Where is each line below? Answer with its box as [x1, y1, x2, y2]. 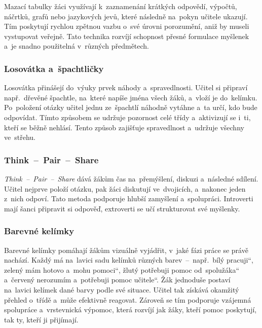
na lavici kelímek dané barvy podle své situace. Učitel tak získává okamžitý [4, 284, 239, 295]
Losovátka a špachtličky [4, 62, 104, 75]
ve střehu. [4, 132, 35, 142]
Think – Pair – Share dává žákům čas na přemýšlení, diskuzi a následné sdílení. [4, 173, 258, 184]
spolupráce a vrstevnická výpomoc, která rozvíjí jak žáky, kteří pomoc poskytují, [4, 304, 257, 315]
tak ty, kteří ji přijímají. [4, 314, 79, 324]
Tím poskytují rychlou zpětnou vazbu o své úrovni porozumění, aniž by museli [4, 21, 249, 31]
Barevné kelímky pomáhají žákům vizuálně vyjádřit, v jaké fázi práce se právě [4, 244, 248, 255]
